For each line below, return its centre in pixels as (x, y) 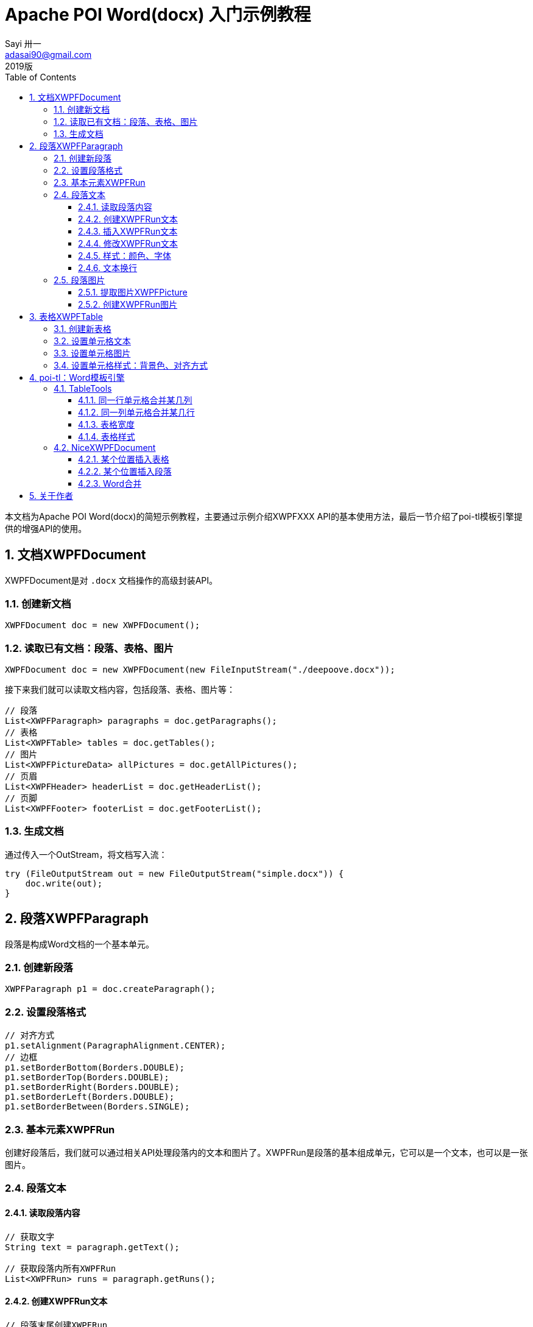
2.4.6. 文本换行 (108, 267)
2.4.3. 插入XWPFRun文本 (128, 231)
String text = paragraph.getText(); (92, 1247)
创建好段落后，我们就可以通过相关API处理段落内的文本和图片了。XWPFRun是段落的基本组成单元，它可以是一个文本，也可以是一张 (266, 1152)
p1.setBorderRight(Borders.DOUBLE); (92, 1087)
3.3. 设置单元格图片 (92, 353)
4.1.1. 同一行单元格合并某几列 (135, 400)
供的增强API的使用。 (46, 528)
